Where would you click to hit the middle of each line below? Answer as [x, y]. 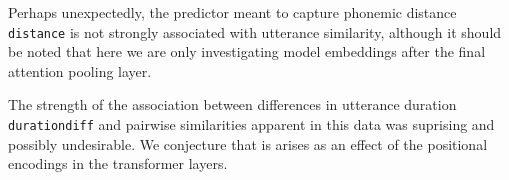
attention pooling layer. [80, 70]
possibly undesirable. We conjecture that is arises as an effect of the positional [248, 143]
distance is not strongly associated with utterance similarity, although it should [255, 31]
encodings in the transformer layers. [118, 163]
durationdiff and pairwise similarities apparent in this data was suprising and [251, 124]
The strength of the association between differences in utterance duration [232, 104]
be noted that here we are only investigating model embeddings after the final [247, 51]
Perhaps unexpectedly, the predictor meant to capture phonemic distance [232, 12]
